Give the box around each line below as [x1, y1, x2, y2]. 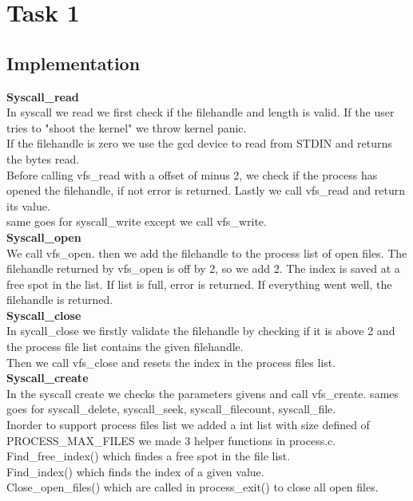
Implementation [6, 50, 141, 75]
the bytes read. [6, 150, 80, 167]
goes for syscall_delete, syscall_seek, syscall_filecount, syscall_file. [6, 400, 336, 417]
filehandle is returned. [6, 291, 113, 308]
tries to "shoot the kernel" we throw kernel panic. [6, 119, 247, 136]
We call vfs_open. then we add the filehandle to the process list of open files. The [6, 244, 407, 261]
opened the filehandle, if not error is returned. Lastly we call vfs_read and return [6, 182, 405, 199]
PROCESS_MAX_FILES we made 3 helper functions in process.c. [6, 432, 336, 448]
